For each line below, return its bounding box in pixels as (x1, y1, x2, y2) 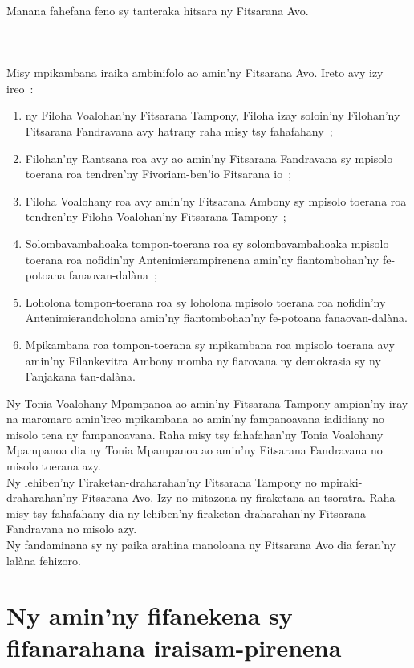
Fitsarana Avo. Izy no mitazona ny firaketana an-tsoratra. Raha (81, 489, 396, 506)
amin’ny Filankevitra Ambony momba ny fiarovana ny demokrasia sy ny (25, 352, 381, 369)
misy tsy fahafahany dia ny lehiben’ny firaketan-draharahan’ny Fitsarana (6, 504, 366, 521)
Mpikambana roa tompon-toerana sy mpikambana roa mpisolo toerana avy (25, 336, 395, 352)
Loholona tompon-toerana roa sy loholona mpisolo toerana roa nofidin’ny (25, 293, 386, 310)
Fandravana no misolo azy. (6, 520, 137, 537)
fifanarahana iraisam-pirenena (6, 630, 342, 663)
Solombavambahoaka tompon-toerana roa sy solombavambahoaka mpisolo (25, 234, 389, 251)
